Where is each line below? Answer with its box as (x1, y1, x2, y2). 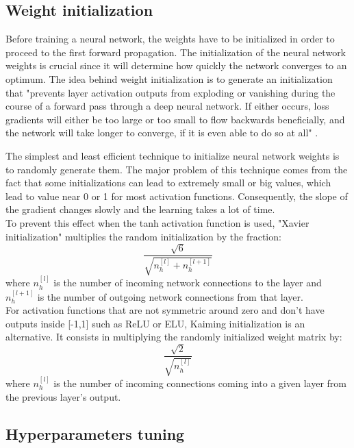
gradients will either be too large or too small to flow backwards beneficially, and (5, 112, 345, 126)
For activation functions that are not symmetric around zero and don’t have (5, 303, 325, 317)
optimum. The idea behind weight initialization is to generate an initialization (5, 71, 333, 86)
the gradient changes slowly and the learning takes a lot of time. (5, 202, 275, 216)
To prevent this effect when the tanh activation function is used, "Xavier (5, 215, 309, 229)
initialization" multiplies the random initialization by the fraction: (5, 229, 281, 243)
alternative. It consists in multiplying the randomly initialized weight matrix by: (5, 329, 342, 344)
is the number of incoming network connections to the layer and (53, 275, 322, 290)
